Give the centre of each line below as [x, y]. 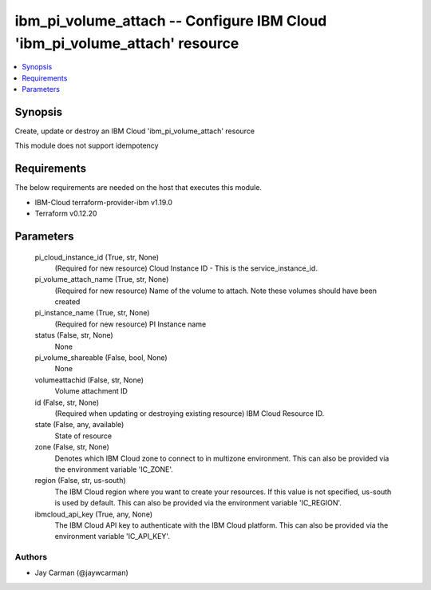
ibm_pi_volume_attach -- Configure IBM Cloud [171, 21]
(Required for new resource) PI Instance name [130, 324]
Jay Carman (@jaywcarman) [82, 573]
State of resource [83, 436]
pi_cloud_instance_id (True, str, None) [97, 257]
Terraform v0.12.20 [66, 214]
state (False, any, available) [79, 425]
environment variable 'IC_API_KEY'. [113, 537]
